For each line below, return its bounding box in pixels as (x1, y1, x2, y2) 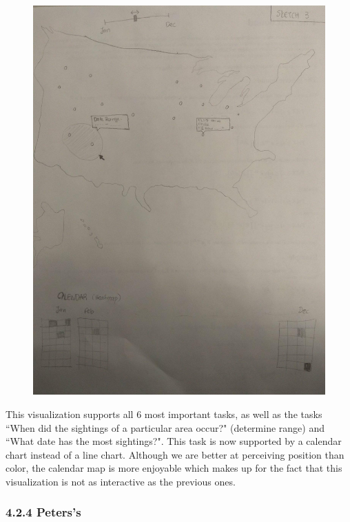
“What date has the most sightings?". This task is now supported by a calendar (6, 434, 342, 448)
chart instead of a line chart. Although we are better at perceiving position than (6, 447, 344, 461)
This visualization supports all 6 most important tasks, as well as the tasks (6, 406, 322, 421)
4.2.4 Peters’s (6, 503, 81, 521)
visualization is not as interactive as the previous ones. (6, 474, 236, 488)
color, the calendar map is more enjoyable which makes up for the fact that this (6, 461, 342, 475)
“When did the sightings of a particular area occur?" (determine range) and (6, 420, 325, 435)
